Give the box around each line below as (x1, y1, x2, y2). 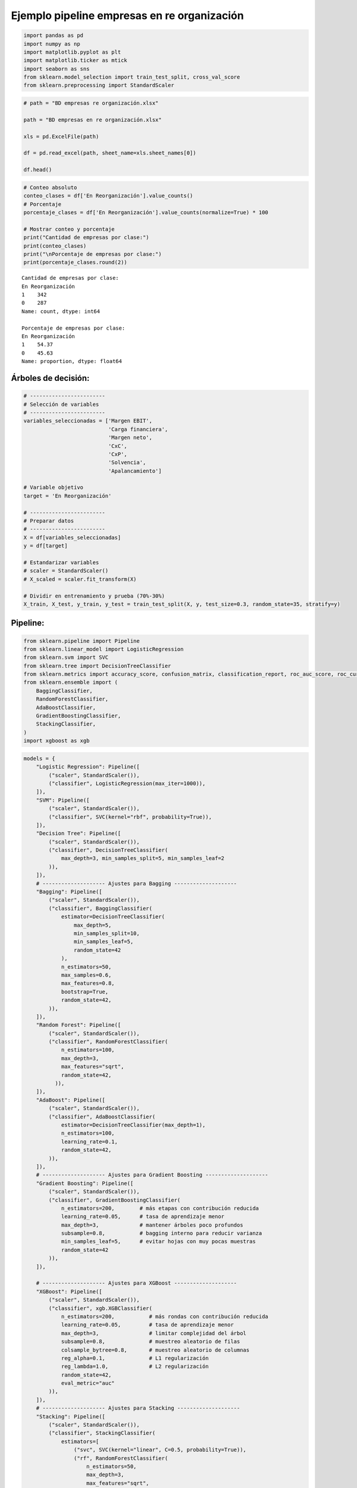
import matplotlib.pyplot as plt (23, 48, 121, 55)
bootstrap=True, (61, 988, 109, 995)
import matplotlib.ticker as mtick (23, 57, 127, 64)
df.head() (23, 167, 52, 173)
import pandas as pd (23, 32, 83, 39)
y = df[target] (23, 542, 68, 549)
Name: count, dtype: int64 (21, 308, 101, 315)
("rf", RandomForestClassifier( (73, 1455, 168, 1461)
